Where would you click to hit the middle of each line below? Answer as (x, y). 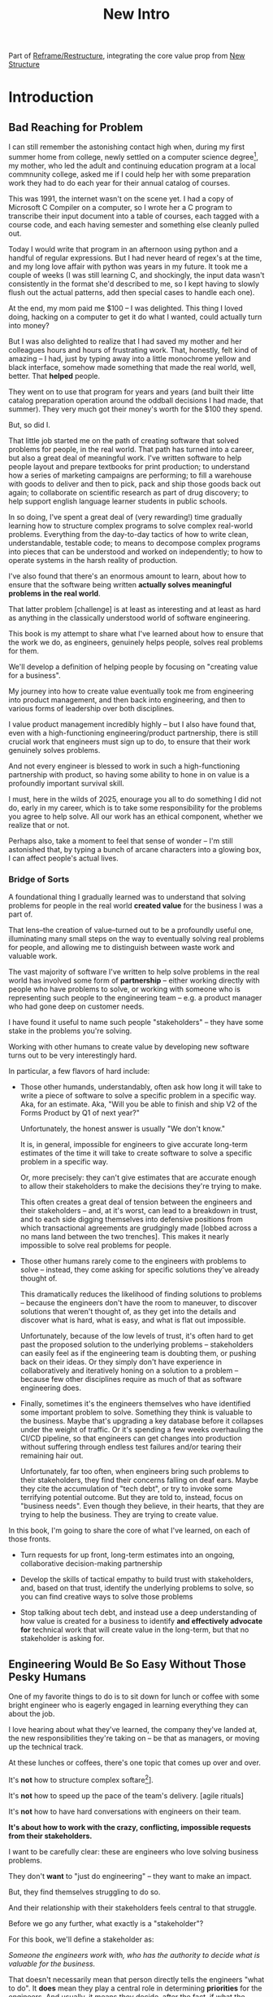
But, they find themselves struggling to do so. (84, 1892)
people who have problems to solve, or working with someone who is (125, 989)
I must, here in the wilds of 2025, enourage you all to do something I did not (135, 798)
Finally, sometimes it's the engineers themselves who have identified (135, 1404)
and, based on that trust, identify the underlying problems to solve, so (137, 1588)
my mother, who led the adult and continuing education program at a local (132, 165)
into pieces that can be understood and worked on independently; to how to (136, 552)
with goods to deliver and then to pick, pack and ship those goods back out (135, 484)
